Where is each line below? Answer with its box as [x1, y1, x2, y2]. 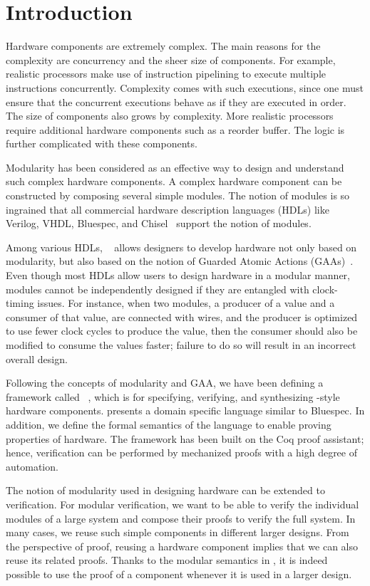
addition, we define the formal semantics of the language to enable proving [6, 417, 332, 431]
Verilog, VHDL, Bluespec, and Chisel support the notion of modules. [6, 216, 312, 231]
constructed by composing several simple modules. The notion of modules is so [6, 188, 350, 203]
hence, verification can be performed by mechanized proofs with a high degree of [6, 445, 357, 460]
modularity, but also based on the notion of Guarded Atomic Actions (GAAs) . [6, 253, 354, 268]
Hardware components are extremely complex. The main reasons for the [6, 38, 321, 53]
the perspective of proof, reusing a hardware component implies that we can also [6, 538, 358, 553]
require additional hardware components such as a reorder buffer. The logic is [6, 122, 345, 137]
